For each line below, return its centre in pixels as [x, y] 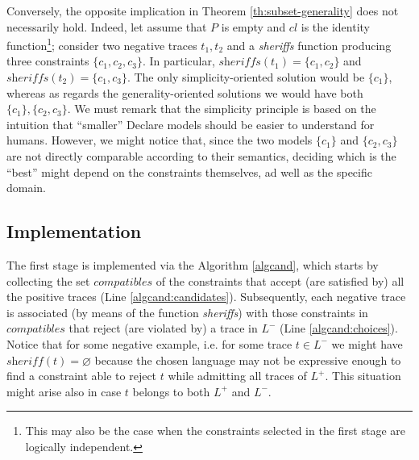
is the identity [336, 26]
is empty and [253, 26]
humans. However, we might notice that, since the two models [160, 140]
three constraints [48, 61]
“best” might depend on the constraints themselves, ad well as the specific [189, 171]
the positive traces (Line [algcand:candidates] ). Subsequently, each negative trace [206, 297]
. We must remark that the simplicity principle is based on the [222, 109]
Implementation [74, 231]
